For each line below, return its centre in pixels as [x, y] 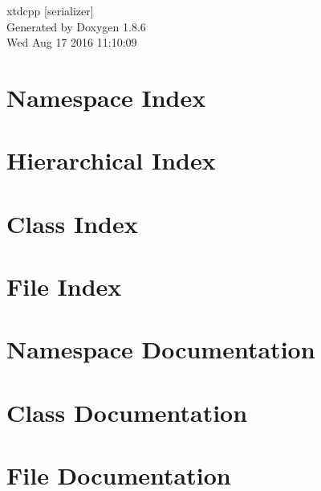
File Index [64, 286]
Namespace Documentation [161, 349]
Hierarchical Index [111, 160]
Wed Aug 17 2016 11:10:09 [72, 42]
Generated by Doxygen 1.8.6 [76, 26]
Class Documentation [127, 412]
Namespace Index [106, 97]
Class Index [72, 223]
